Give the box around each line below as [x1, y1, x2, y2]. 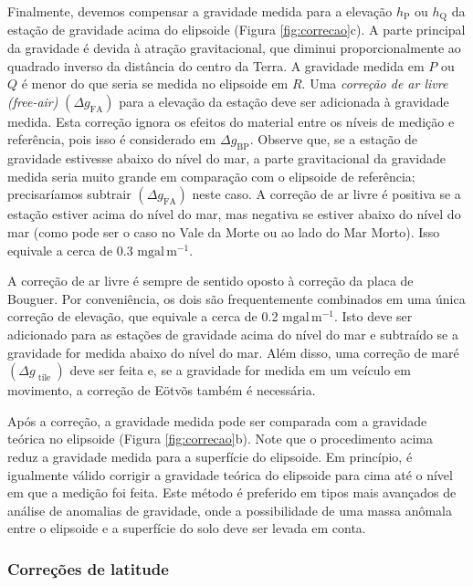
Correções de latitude [7, 557, 169, 580]
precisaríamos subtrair [7, 184, 131, 204]
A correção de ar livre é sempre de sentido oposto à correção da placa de [7, 271, 414, 290]
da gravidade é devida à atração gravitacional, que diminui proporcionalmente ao [7, 38, 461, 58]
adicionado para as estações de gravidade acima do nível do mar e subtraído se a [7, 324, 459, 343]
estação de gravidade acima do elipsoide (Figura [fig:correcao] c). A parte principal [7, 20, 466, 39]
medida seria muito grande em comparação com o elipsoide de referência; [7, 166, 415, 185]
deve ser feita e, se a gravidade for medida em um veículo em [69, 361, 411, 380]
